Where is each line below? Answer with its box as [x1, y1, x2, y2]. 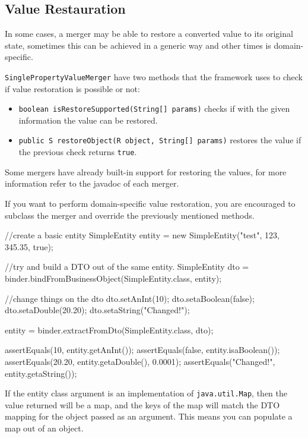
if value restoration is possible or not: [5, 82, 140, 94]
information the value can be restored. [18, 114, 158, 126]
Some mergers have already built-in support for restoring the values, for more [5, 165, 287, 178]
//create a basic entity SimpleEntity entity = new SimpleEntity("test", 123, [5, 229, 280, 241]
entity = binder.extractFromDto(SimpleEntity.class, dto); [5, 323, 214, 336]
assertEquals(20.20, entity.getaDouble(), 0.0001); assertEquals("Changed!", [5, 355, 275, 367]
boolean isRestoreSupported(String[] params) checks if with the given [18, 102, 290, 115]
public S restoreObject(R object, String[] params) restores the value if [18, 134, 301, 146]
